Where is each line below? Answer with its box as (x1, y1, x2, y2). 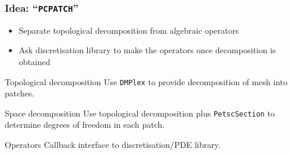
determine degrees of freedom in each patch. (5, 118, 165, 131)
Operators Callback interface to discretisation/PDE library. (5, 138, 221, 151)
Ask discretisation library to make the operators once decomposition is (18, 44, 276, 56)
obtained (18, 55, 50, 67)
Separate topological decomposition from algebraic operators (18, 24, 239, 36)
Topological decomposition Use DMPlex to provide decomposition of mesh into (5, 75, 288, 88)
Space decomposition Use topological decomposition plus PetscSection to (5, 106, 275, 119)
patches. (5, 87, 34, 99)
